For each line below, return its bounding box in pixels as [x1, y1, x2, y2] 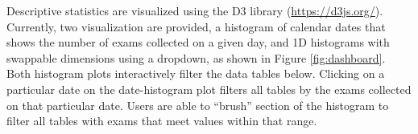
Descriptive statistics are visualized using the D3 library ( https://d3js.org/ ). [6, 2, 383, 18]
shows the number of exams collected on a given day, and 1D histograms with [6, 34, 390, 51]
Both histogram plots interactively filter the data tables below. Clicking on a [6, 65, 385, 82]
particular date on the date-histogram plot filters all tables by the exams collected [6, 80, 412, 97]
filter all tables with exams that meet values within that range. [6, 112, 317, 129]
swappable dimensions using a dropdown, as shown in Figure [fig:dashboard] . [6, 49, 386, 66]
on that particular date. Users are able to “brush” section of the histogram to [6, 96, 389, 113]
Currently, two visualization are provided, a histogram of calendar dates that [6, 18, 386, 35]
